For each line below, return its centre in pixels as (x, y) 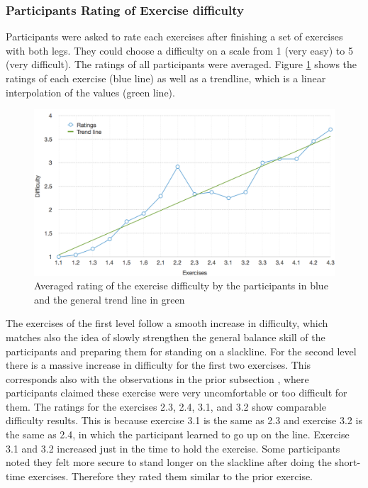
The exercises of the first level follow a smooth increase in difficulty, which (167, 323)
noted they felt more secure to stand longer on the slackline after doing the (169, 462)
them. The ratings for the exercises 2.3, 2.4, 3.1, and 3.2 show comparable (166, 406)
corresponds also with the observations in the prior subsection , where (157, 378)
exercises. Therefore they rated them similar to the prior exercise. (171, 476)
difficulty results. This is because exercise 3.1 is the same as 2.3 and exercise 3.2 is (184, 420)
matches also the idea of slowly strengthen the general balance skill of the (166, 337)
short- (348, 462)
